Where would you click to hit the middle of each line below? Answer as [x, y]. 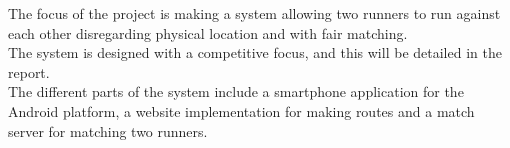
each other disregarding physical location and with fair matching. [208, 32]
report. [29, 71]
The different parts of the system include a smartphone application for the [236, 91]
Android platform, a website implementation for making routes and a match [241, 110]
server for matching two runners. [108, 130]
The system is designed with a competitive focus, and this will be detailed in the [255, 52]
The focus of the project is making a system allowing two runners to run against [254, 13]
